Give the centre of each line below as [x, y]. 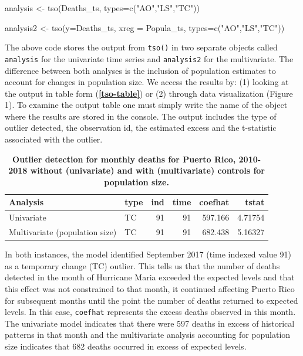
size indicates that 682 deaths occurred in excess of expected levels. [126, 346]
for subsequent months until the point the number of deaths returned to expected [151, 300]
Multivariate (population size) [63, 232]
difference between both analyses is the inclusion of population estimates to [140, 70]
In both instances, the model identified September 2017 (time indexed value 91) [148, 254]
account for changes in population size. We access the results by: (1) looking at [147, 82]
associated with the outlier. [54, 139]
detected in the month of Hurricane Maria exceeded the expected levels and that [150, 277]
